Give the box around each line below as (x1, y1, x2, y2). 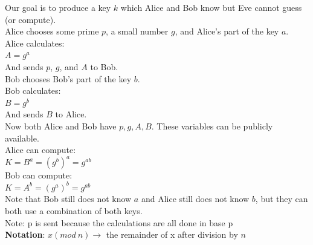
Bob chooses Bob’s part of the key (5, 72, 132, 85)
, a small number (106, 25, 169, 38)
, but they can (255, 192, 308, 205)
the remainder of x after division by (106, 228, 238, 241)
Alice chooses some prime (5, 25, 99, 38)
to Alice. (55, 108, 87, 120)
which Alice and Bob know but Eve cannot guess (120, 1, 302, 13)
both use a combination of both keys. (5, 204, 143, 217)
